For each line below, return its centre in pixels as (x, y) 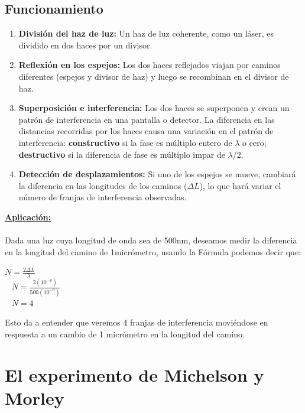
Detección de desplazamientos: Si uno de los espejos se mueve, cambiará (157, 174)
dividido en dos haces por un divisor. (85, 45)
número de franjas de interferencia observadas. (103, 197)
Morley (35, 397)
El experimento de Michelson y (134, 374)
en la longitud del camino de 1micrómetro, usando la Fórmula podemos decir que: (153, 251)
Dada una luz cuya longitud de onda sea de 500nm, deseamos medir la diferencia (151, 240)
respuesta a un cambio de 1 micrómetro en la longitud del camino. (125, 334)
